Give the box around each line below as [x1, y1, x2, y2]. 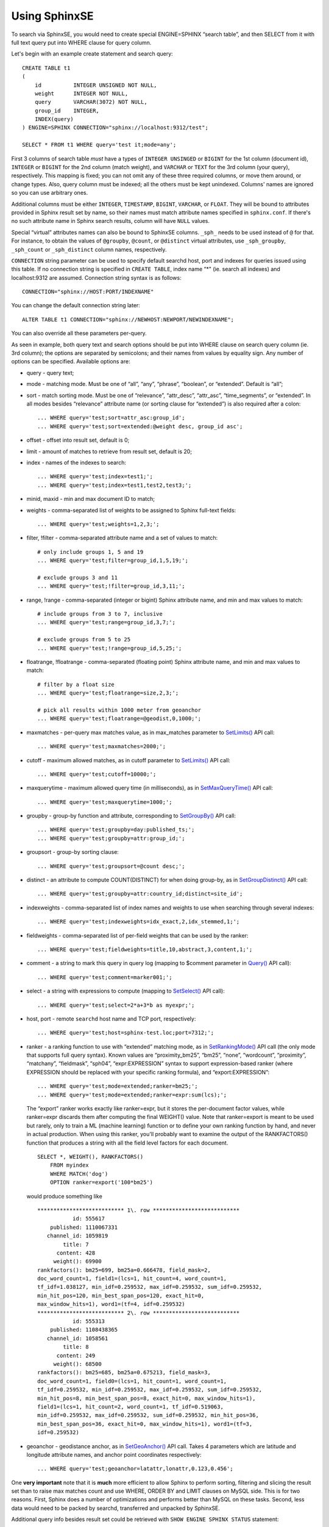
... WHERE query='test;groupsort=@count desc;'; [37, 862, 185, 870]
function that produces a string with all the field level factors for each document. [26, 1139, 228, 1146]
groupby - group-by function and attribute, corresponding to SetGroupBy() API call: [26, 812, 236, 820]
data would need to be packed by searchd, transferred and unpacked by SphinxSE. [11, 1504, 221, 1512]
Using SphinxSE [11, 9, 94, 23]
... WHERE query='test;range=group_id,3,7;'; [37, 619, 176, 626]
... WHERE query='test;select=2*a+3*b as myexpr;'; [37, 1002, 195, 1008]
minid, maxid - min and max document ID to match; [26, 495, 155, 503]
